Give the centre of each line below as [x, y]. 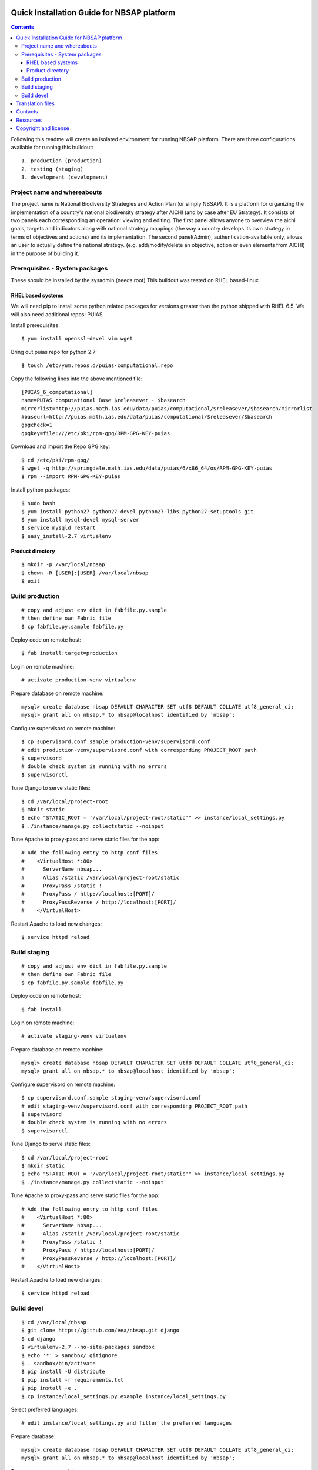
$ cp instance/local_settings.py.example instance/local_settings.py [124, 1396]
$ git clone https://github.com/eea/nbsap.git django [100, 1331]
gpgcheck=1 [37, 425]
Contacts [27, 112]
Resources [29, 120]
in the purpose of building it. [45, 253]
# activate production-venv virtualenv [79, 680]
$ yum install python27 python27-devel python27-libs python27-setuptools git [138, 511]
